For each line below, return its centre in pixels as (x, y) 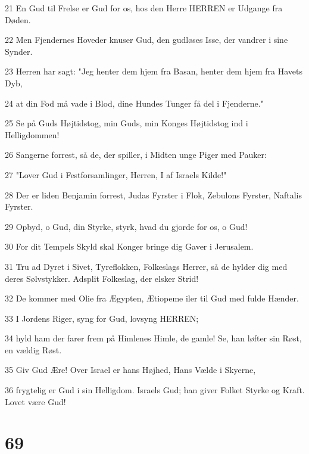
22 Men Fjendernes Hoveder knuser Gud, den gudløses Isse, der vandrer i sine (146, 40)
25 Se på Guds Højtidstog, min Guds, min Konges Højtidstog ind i (127, 123)
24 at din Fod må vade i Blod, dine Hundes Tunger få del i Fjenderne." (134, 103)
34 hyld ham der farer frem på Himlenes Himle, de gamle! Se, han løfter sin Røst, (153, 338)
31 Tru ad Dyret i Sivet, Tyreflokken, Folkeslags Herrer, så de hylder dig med (146, 266)
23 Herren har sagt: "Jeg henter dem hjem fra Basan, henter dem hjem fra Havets (154, 71)
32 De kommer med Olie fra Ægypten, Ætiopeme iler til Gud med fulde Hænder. (152, 298)
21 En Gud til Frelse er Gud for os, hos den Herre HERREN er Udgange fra (144, 8)
